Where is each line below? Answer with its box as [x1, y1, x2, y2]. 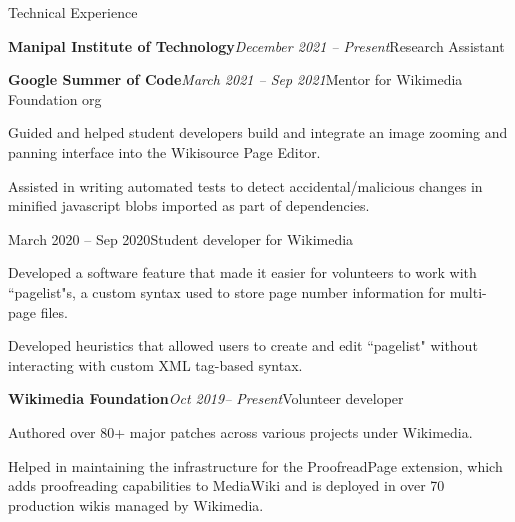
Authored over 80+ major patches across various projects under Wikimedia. [8, 421, 473, 442]
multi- [449, 281, 487, 302]
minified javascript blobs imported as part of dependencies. [8, 195, 370, 216]
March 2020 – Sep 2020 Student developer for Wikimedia [8, 228, 354, 249]
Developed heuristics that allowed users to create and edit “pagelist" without [8, 335, 478, 356]
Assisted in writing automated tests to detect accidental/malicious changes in [8, 175, 483, 196]
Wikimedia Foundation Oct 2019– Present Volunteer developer [8, 388, 404, 409]
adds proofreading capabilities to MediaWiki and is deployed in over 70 [8, 475, 445, 496]
